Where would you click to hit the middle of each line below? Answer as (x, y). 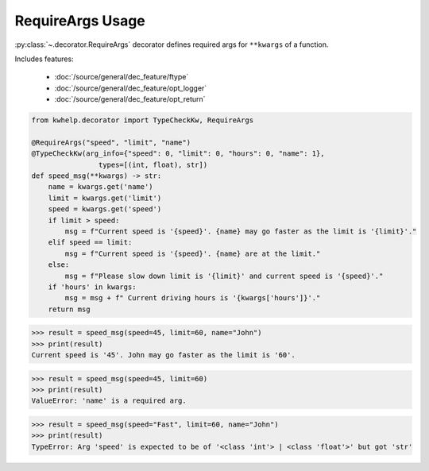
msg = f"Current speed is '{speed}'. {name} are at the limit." (193, 253)
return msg (69, 309)
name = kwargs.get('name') (101, 187)
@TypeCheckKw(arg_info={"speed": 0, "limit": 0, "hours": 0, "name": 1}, (178, 154)
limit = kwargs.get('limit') (105, 198)
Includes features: (44, 59)
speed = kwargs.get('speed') (105, 209)
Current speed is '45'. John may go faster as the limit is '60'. (163, 355)
